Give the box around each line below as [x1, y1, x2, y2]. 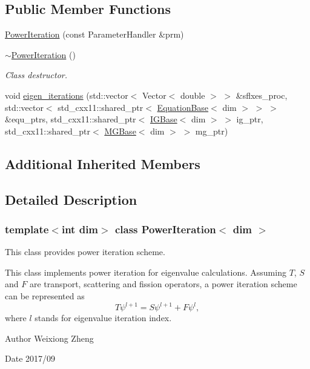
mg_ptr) [195, 124, 228, 137]
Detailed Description [5, 190, 137, 208]
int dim [61, 221, 99, 236]
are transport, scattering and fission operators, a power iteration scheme [29, 278, 297, 290]
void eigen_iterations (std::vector [5, 88, 128, 101]
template [5, 221, 49, 236]
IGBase [150, 113, 177, 125]
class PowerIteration [114, 221, 216, 236]
